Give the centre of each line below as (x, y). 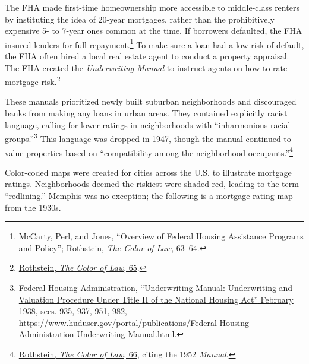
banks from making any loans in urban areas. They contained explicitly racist (146, 113)
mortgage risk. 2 (33, 80)
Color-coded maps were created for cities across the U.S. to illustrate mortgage (148, 172)
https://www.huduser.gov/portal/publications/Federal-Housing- (135, 322)
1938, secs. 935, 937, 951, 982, (73, 311)
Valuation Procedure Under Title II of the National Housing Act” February (156, 299)
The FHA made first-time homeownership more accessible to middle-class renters (152, 7)
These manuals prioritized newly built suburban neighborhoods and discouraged (151, 101)
